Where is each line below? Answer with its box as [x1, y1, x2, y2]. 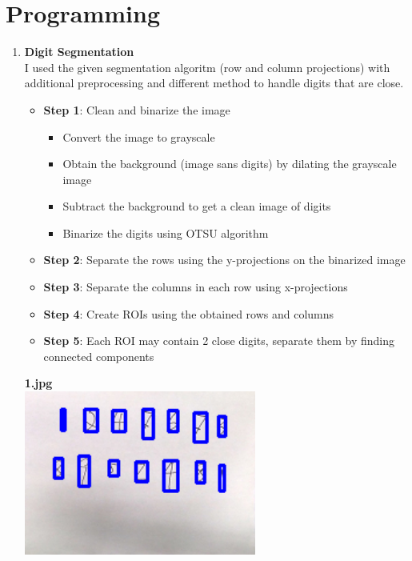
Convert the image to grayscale [62, 128, 215, 145]
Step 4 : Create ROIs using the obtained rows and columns [43, 305, 334, 322]
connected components [43, 347, 154, 364]
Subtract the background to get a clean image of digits [62, 198, 331, 214]
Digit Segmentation [24, 43, 134, 60]
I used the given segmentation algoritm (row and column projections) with [24, 58, 390, 75]
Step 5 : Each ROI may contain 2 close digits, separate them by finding [43, 332, 394, 349]
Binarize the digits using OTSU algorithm [62, 224, 269, 241]
